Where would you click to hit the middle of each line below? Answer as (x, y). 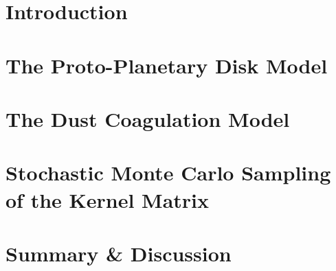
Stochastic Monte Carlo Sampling (168, 173)
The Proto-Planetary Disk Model (167, 65)
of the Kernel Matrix (108, 199)
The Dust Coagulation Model (148, 118)
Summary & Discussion (119, 253)
